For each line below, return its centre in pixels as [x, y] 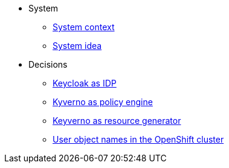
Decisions [48, 64]
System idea [77, 46]
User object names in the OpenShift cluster [138, 139]
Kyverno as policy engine [103, 102]
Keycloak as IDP [85, 83]
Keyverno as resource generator [117, 121]
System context [84, 27]
